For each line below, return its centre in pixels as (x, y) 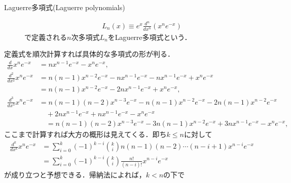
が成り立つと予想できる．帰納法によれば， (75, 174)
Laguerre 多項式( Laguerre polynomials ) (65, 7)
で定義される (46, 37)
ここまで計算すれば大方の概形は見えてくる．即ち (85, 134)
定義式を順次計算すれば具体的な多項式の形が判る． (89, 54)
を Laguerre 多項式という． (150, 37)
